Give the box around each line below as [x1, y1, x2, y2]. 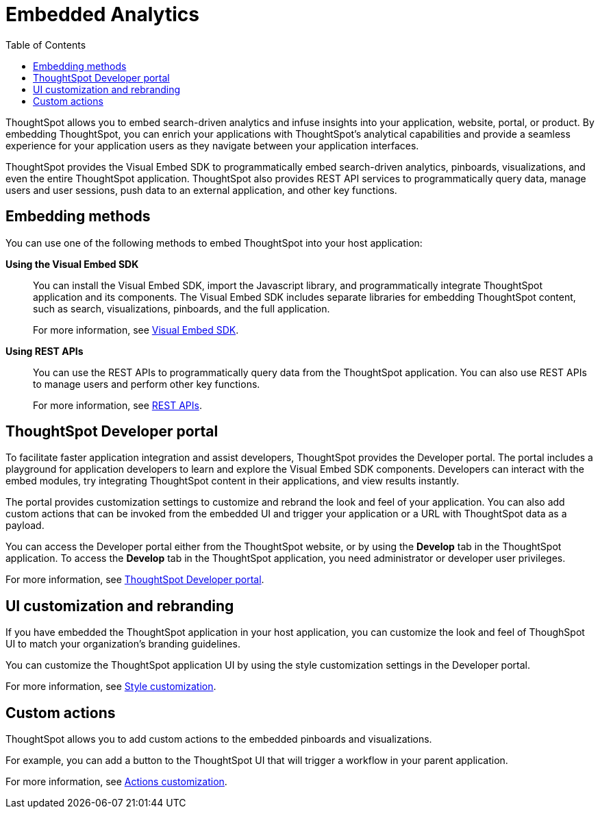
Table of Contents [5, 38, 86, 51]
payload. [5, 519, 45, 532]
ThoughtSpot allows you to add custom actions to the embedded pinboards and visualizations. [5, 733, 432, 745]
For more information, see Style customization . [5, 680, 216, 693]
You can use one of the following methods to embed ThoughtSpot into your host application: [5, 236, 423, 249]
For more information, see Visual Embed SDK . [33, 323, 239, 336]
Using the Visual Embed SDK [5, 258, 139, 270]
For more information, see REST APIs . [33, 399, 202, 411]
